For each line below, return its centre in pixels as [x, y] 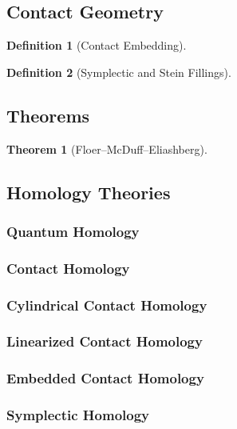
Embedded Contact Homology [105, 378]
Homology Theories [89, 192]
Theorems [48, 115]
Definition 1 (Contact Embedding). [97, 45]
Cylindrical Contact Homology [107, 305]
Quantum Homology [73, 231]
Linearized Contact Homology [105, 341]
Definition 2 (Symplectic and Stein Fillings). [119, 72]
